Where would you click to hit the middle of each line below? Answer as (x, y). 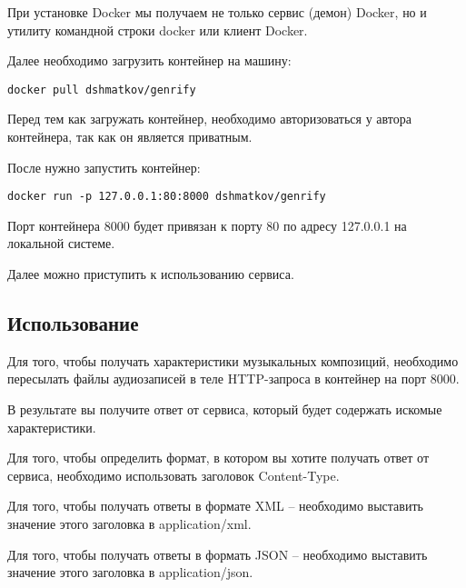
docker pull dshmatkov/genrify (102, 90)
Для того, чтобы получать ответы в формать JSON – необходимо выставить (218, 554)
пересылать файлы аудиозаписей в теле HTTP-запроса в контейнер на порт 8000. (233, 379)
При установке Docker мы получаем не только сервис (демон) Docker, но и (217, 12)
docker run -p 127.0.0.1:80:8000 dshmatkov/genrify (167, 197)
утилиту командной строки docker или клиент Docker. (158, 30)
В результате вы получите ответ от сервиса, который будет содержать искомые (225, 409)
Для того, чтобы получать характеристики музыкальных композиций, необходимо (233, 360)
